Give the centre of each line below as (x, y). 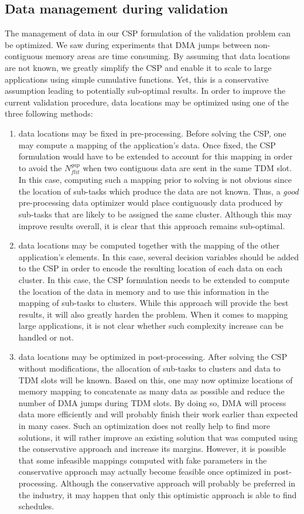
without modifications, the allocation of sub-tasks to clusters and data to (149, 368)
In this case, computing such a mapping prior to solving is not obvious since (155, 180)
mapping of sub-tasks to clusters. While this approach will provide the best (153, 303)
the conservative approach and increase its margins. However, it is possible (152, 449)
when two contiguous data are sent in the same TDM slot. (187, 167)
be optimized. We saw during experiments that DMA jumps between (128, 44)
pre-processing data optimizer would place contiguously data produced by (151, 202)
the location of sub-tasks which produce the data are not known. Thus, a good (158, 191)
